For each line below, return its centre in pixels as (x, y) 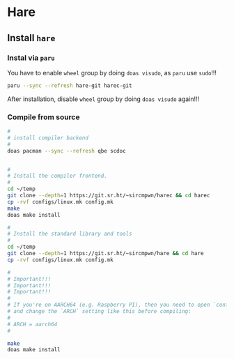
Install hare (31, 38)
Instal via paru (31, 58)
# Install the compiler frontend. (57, 176)
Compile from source (44, 117)
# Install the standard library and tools (70, 234)
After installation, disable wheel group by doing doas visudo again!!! (103, 99)
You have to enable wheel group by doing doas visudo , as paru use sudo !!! (112, 72)
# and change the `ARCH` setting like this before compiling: (99, 312)
